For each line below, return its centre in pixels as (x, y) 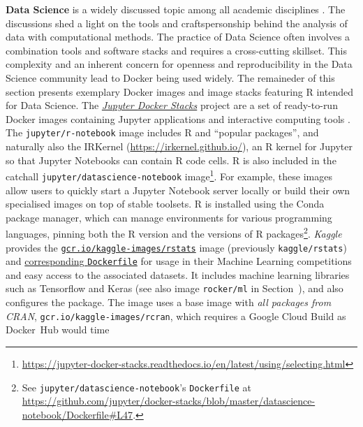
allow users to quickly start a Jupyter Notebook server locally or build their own (178, 190)
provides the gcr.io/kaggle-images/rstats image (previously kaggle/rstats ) (176, 247)
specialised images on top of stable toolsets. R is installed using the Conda (165, 204)
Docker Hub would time (58, 330)
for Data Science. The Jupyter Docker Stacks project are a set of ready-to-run (172, 105)
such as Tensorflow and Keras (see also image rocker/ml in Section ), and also (175, 288)
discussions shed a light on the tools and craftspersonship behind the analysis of (177, 23)
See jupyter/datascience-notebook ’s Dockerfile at (136, 387)
